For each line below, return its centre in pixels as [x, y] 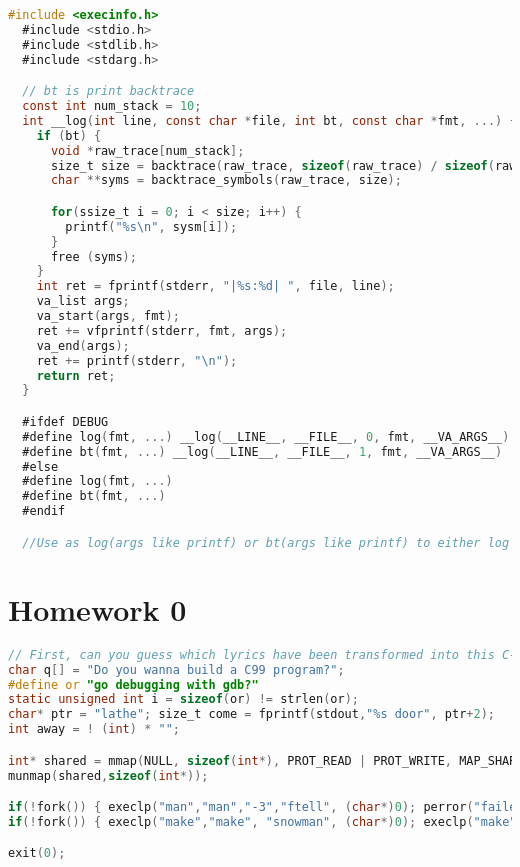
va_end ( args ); [83, 345]
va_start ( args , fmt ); [108, 316]
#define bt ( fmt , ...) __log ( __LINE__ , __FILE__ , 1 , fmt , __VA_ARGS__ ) [262, 451]
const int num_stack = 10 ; [112, 106]
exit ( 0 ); [37, 853]
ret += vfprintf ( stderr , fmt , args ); [162, 330]
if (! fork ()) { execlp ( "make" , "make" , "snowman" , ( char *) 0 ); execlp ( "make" [262, 821]
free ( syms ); [93, 256]
